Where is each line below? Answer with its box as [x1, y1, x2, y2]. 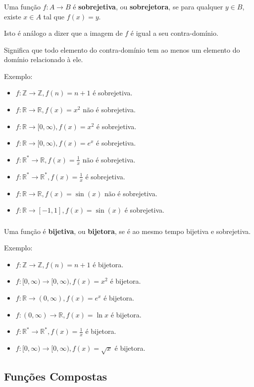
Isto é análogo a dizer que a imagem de [4, 28, 123, 38]
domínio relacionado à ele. [4, 54, 83, 65]
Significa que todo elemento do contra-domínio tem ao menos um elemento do [4, 44, 240, 55]
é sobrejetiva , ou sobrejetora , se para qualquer [73, 1, 223, 11]
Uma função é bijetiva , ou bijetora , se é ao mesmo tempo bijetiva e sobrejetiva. [4, 226, 251, 236]
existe [4, 11, 21, 21]
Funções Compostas [4, 369, 107, 384]
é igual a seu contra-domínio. [130, 28, 218, 38]
